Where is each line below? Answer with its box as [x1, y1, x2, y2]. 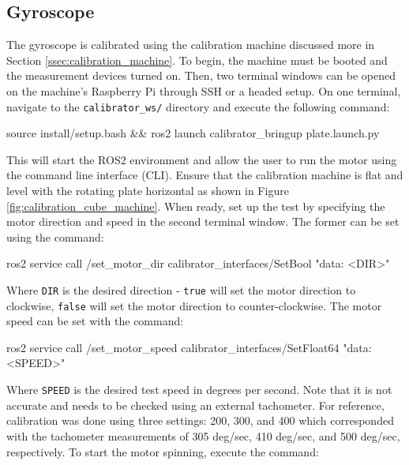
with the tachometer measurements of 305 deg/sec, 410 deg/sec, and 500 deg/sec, [6, 427, 400, 444]
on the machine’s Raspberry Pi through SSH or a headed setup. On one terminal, [6, 82, 401, 99]
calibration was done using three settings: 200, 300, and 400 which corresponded [6, 412, 394, 429]
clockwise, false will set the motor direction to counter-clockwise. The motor [6, 297, 382, 313]
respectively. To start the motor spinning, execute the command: [6, 443, 319, 459]
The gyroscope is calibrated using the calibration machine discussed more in [6, 36, 375, 53]
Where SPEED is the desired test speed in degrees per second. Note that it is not [6, 381, 392, 398]
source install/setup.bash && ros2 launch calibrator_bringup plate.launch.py [6, 125, 380, 141]
